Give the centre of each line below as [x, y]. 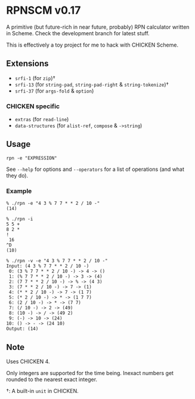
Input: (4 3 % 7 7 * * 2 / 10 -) [48, 266]
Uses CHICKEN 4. [28, 361]
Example [19, 191]
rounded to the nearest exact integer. [52, 379]
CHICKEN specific [33, 106]
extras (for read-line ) [42, 119]
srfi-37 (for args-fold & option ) [54, 91]
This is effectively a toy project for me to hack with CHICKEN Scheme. [92, 45]
